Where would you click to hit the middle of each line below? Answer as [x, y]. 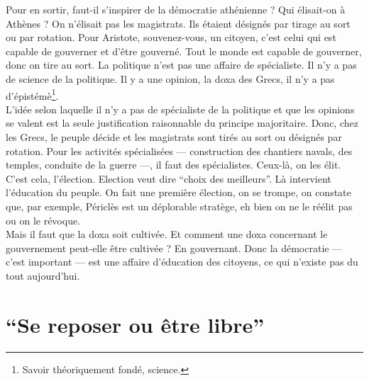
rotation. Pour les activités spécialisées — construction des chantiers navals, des [179, 150]
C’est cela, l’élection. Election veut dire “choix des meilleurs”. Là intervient [169, 178]
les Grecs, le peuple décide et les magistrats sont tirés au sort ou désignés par [174, 137]
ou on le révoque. [43, 220]
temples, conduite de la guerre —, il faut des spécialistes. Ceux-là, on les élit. [174, 165]
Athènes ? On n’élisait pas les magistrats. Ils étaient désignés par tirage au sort [178, 23]
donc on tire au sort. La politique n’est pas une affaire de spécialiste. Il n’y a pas [181, 65]
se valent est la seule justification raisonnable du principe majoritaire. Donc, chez [182, 123]
